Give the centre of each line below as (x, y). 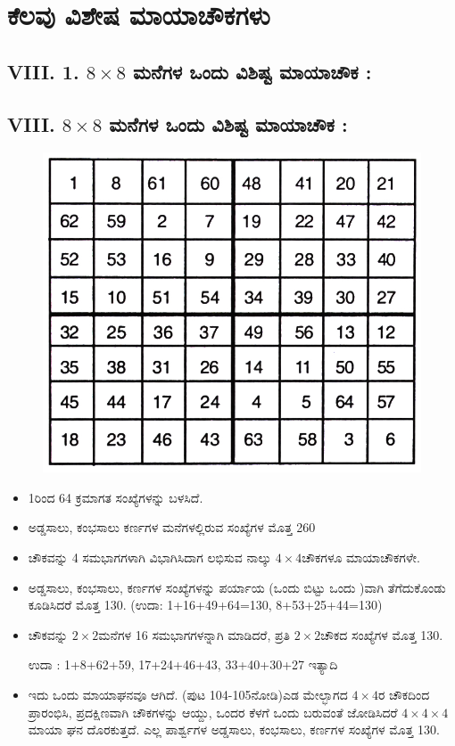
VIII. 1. (43, 71)
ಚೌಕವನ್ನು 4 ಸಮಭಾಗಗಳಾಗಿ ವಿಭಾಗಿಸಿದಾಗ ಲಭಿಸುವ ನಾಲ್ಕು (150, 557)
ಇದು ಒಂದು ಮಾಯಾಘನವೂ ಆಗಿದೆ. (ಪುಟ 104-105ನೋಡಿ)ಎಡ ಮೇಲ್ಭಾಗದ (188, 694)
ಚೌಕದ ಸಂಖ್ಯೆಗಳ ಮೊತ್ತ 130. (382, 634)
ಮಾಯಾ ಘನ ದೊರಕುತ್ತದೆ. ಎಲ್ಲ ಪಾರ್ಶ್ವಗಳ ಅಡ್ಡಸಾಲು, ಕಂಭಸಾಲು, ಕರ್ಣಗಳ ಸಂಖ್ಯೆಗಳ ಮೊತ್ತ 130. (234, 730)
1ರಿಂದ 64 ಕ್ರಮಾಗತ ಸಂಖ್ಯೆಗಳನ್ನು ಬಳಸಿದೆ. (116, 497)
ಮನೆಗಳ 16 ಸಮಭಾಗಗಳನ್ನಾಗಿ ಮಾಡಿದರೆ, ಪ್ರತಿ (194, 634)
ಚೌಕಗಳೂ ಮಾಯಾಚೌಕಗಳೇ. (361, 557)
